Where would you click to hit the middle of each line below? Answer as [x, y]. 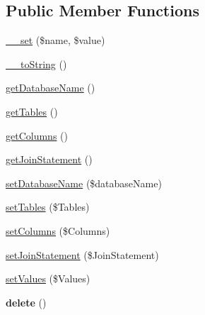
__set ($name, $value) [55, 40]
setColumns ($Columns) [58, 230]
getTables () [32, 111]
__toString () [36, 63]
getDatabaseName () [51, 88]
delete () [26, 302]
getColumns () [37, 135]
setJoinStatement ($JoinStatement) [82, 254]
